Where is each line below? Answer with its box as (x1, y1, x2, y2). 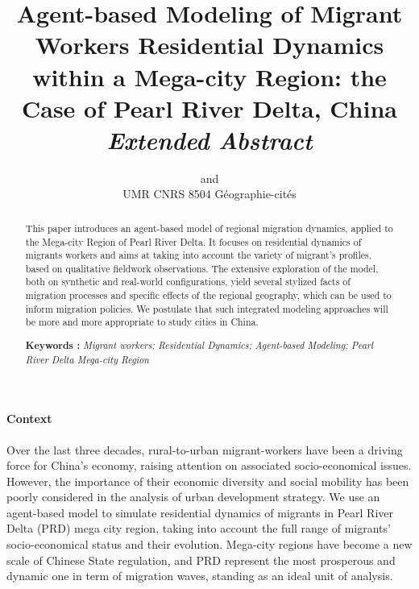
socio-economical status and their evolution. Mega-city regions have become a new (6, 536, 413, 553)
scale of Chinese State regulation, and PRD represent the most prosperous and (6, 551, 396, 568)
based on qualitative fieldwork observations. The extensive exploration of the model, (25, 261, 379, 275)
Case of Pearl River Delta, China (21, 91, 397, 124)
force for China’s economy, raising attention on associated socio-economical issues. (6, 457, 412, 474)
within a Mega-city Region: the (32, 60, 387, 93)
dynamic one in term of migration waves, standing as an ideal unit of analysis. (6, 567, 393, 584)
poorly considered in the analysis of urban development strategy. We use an (6, 488, 380, 505)
